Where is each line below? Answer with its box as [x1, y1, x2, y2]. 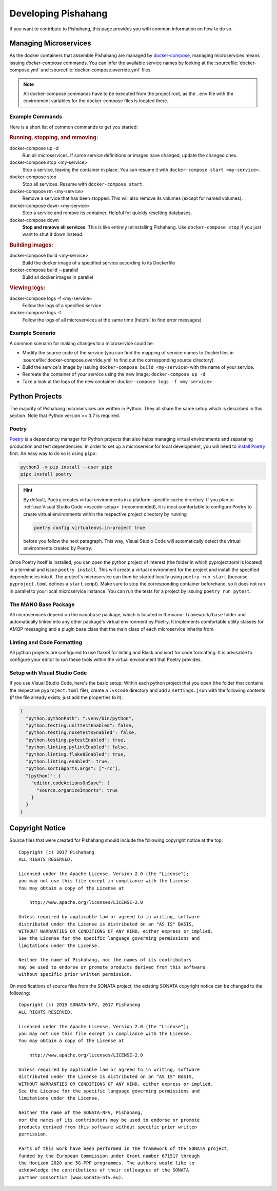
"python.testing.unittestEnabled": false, [26, 723, 134, 729]
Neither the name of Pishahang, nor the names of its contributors [18, 957, 192, 963]
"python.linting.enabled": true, [26, 758, 110, 764]
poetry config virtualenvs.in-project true [34, 524, 146, 531]
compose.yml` [9, 67, 40, 73]
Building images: [9, 241, 54, 249]
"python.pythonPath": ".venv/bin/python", [26, 715, 134, 721]
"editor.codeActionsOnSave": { [31, 780, 110, 786]
